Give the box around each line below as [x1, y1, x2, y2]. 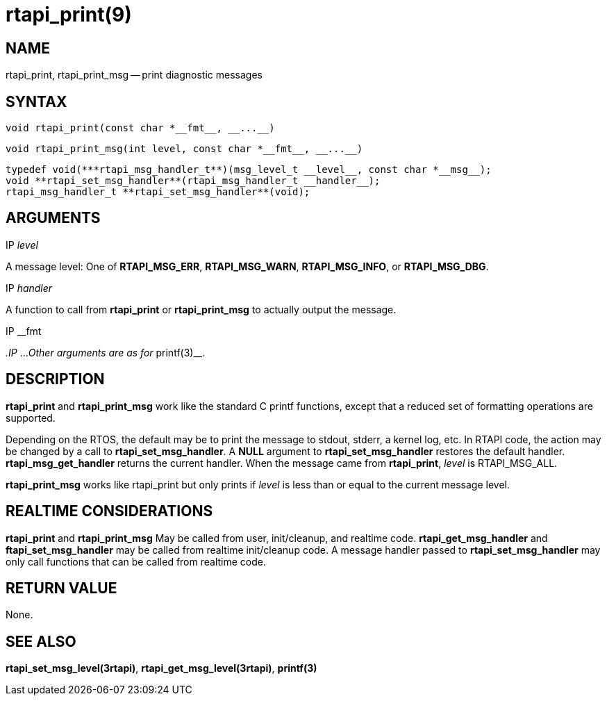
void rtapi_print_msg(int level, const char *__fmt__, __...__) [6, 143, 363, 155]
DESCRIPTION [6, 370, 105, 388]
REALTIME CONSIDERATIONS [6, 502, 213, 520]
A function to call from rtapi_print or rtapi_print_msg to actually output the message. [6, 303, 397, 315]
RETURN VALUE [6, 579, 117, 597]
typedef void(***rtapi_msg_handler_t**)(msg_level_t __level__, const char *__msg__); [6, 164, 492, 176]
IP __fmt [6, 324, 42, 337]
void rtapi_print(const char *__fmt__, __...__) [6, 122, 275, 134]
